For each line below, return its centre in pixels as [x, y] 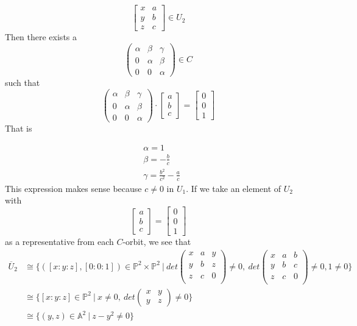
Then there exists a [41, 37]
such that [23, 82]
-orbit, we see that [157, 242]
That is [19, 128]
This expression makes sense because [73, 188]
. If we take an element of [234, 188]
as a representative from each [59, 242]
